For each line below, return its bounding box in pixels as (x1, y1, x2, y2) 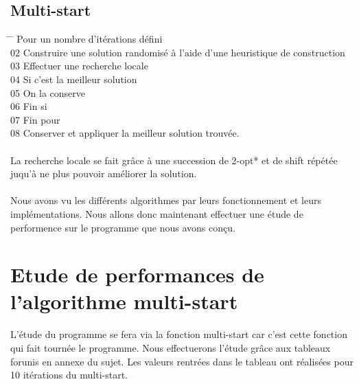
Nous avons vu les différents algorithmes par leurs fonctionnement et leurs (10, 193, 321, 207)
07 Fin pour (10, 112, 60, 126)
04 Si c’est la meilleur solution (10, 71, 137, 86)
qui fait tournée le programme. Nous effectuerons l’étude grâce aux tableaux (10, 341, 331, 355)
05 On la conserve (10, 85, 85, 100)
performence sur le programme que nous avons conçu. (10, 220, 235, 234)
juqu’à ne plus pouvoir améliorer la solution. (10, 166, 197, 181)
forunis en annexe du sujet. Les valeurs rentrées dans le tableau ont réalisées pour (10, 354, 354, 368)
